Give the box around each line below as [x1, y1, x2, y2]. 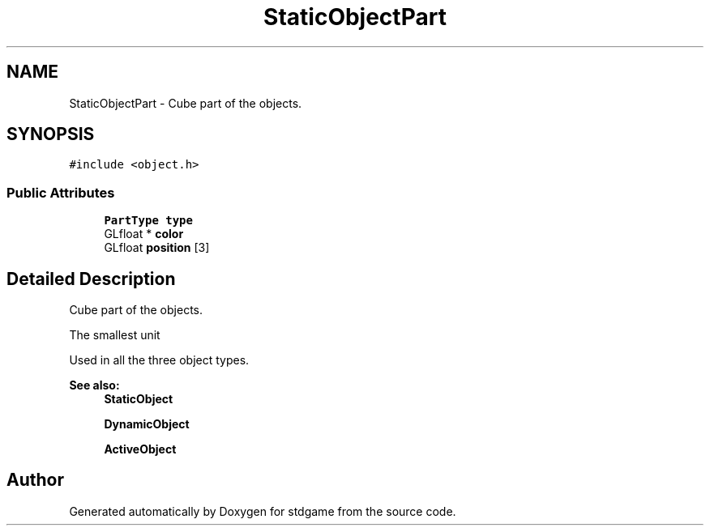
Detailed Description [6, 268, 176, 289]
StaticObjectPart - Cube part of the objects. [69, 96, 302, 110]
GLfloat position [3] [104, 240, 210, 255]
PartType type [104, 214, 193, 228]
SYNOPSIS [6, 124, 95, 145]
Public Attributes [6, 184, 115, 201]
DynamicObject [104, 417, 190, 432]
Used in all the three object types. [69, 353, 250, 368]
